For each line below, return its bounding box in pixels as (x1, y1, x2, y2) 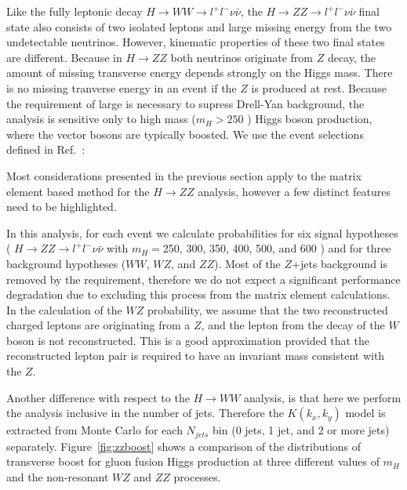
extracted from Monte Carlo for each (6, 422, 183, 438)
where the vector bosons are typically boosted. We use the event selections (6, 125, 364, 142)
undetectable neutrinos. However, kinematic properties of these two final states (6, 34, 385, 50)
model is (345, 405, 386, 421)
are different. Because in (6, 49, 122, 65)
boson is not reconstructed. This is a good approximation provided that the (6, 332, 369, 348)
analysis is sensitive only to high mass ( (6, 111, 196, 127)
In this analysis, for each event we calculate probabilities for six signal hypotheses (6, 224, 398, 241)
